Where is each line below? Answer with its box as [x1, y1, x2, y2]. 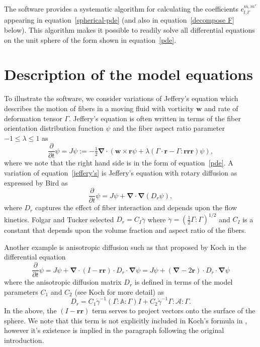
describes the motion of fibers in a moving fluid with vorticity [4, 103, 194, 113]
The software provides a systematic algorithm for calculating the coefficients [4, 4, 238, 14]
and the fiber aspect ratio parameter [113, 123, 225, 133]
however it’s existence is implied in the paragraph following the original [4, 325, 224, 335]
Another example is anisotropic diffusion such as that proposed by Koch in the [4, 241, 247, 252]
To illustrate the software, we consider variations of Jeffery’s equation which [4, 93, 238, 104]
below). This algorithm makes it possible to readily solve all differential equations [4, 25, 255, 35]
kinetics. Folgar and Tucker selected [4, 214, 114, 224]
